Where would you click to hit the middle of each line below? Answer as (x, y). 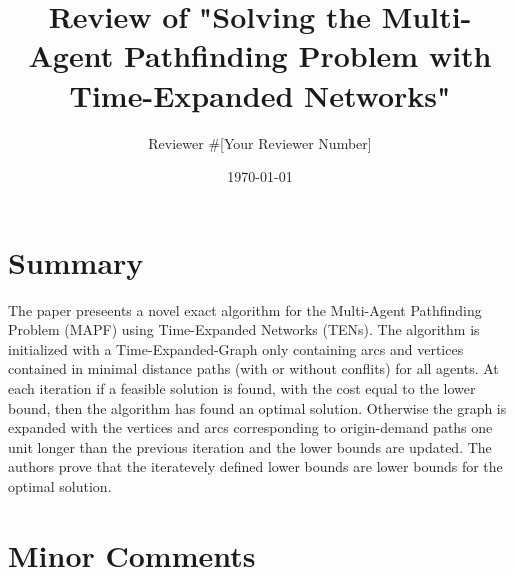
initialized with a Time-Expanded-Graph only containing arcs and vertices (236, 348)
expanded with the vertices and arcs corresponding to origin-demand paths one (250, 427)
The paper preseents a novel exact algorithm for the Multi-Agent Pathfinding (245, 309)
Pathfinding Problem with (307, 55)
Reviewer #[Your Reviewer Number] (260, 142)
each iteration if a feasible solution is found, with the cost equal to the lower (242, 388)
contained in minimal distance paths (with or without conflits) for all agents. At (253, 368)
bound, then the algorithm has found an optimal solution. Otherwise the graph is (257, 407)
